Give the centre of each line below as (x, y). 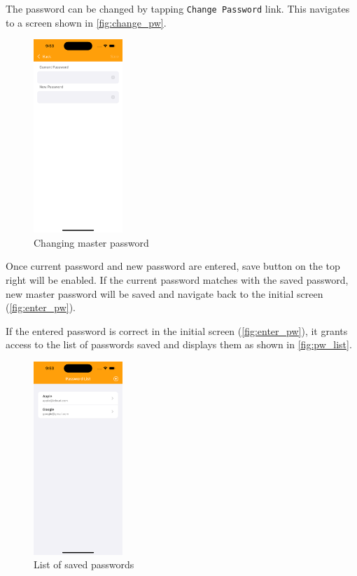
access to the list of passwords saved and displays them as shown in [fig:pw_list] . (179, 344)
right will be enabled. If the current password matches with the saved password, (177, 279)
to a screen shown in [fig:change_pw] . (86, 22)
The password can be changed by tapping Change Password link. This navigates (178, 8)
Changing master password (91, 242)
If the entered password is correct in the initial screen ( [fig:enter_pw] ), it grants (177, 330)
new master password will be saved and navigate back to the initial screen (164, 293)
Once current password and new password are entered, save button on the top (173, 266)
